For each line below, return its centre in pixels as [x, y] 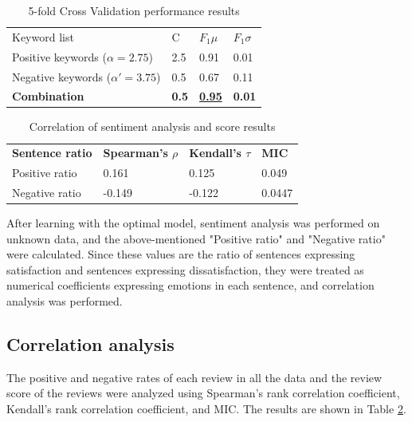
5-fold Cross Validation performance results [134, 10]
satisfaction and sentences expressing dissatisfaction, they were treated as [185, 269]
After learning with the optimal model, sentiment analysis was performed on [193, 223]
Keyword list [43, 36]
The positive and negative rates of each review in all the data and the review [194, 377]
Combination [48, 96]
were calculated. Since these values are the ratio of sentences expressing [181, 254]
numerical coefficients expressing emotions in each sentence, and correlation [190, 285]
